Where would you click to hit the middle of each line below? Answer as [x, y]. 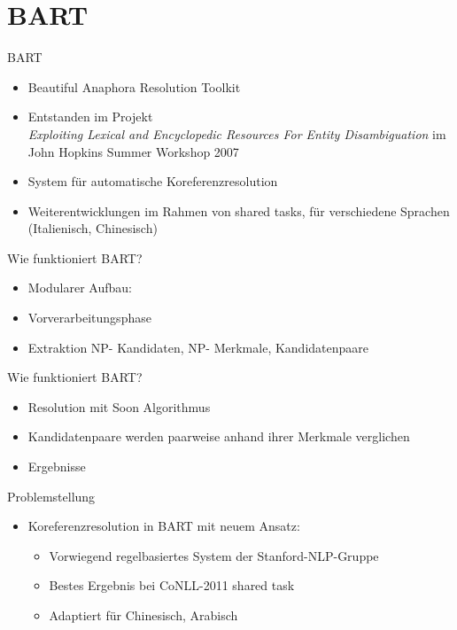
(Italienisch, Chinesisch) [93, 228]
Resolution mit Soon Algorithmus [119, 406]
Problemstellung [51, 496]
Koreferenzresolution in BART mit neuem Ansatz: [164, 526]
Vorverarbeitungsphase [89, 318]
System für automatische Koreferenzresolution [153, 181]
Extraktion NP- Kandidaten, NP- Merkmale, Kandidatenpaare [198, 347]
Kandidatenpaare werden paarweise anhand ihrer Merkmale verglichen [219, 436]
